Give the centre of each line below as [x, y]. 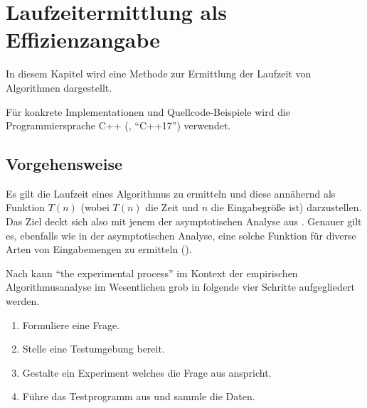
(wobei [95, 207]
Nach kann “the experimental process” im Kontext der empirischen [152, 273]
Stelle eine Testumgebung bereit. [94, 349]
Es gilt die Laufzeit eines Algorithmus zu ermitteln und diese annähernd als [171, 193]
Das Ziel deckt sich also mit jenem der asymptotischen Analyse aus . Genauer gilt [184, 221]
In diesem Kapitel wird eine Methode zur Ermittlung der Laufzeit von [159, 74]
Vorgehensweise [64, 164]
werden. [23, 301]
